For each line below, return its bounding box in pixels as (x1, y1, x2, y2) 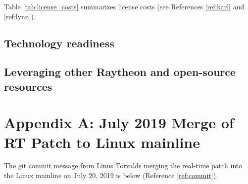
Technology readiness (4, 35, 114, 50)
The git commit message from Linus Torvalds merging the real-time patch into (4, 160, 243, 171)
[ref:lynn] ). (4, 11, 36, 21)
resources (4, 78, 52, 94)
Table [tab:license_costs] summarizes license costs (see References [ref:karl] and (4, 1, 245, 11)
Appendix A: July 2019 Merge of (4, 112, 234, 133)
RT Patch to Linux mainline (4, 132, 200, 152)
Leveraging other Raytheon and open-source (4, 64, 236, 79)
